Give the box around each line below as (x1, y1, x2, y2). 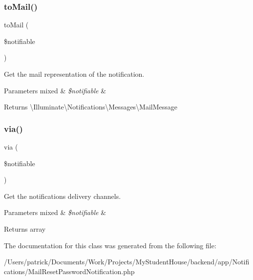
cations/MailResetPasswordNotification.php (4, 266, 135, 276)
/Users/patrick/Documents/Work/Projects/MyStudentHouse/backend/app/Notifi (4, 257, 250, 267)
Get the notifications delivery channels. (4, 191, 121, 201)
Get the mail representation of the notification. (4, 69, 145, 79)
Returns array (4, 223, 46, 234)
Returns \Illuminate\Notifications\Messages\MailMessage (4, 102, 178, 112)
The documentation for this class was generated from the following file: (4, 240, 216, 250)
